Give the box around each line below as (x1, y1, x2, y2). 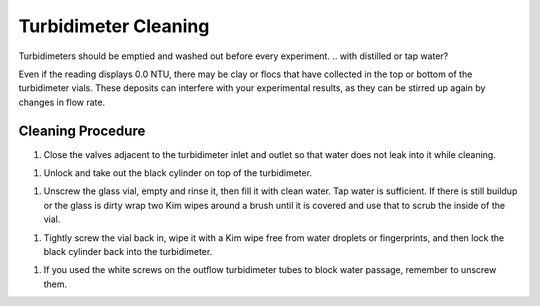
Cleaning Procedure (18, 122, 146, 139)
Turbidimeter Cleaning (18, 15, 210, 37)
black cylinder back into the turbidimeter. (43, 245, 213, 257)
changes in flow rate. (18, 96, 105, 108)
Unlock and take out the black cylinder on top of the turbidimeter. (43, 167, 313, 179)
